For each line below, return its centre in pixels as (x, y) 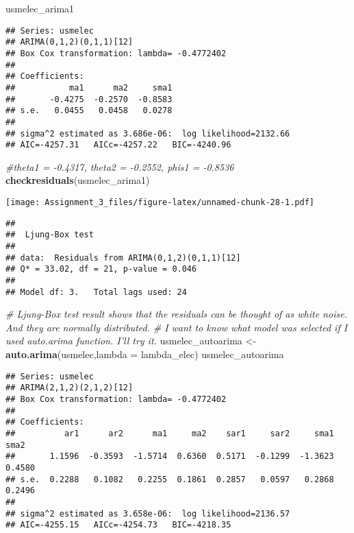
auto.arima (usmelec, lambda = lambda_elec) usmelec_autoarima (145, 354)
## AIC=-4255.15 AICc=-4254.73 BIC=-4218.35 (118, 525)
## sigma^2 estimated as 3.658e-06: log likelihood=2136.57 (148, 513)
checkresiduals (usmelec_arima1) (78, 180)
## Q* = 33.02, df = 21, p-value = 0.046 (101, 269)
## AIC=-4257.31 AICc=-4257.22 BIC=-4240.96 (118, 145)
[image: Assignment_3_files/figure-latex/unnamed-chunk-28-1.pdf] (160, 202)
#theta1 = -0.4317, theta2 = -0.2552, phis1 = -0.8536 (120, 166)
